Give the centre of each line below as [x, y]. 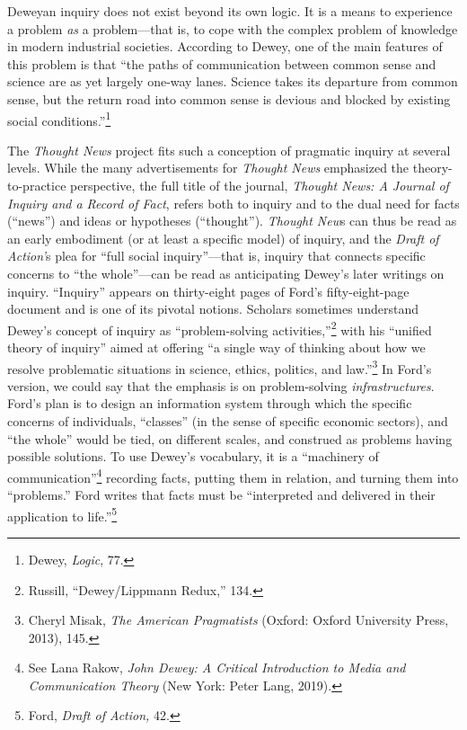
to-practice [37, 185]
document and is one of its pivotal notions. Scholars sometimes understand [213, 309]
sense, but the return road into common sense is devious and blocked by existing [229, 98]
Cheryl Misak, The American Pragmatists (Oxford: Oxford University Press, [238, 620]
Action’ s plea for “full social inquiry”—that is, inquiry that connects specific [216, 256]
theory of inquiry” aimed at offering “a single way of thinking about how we [216, 347]
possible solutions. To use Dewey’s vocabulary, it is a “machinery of [193, 456]
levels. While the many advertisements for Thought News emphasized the [208, 168]
